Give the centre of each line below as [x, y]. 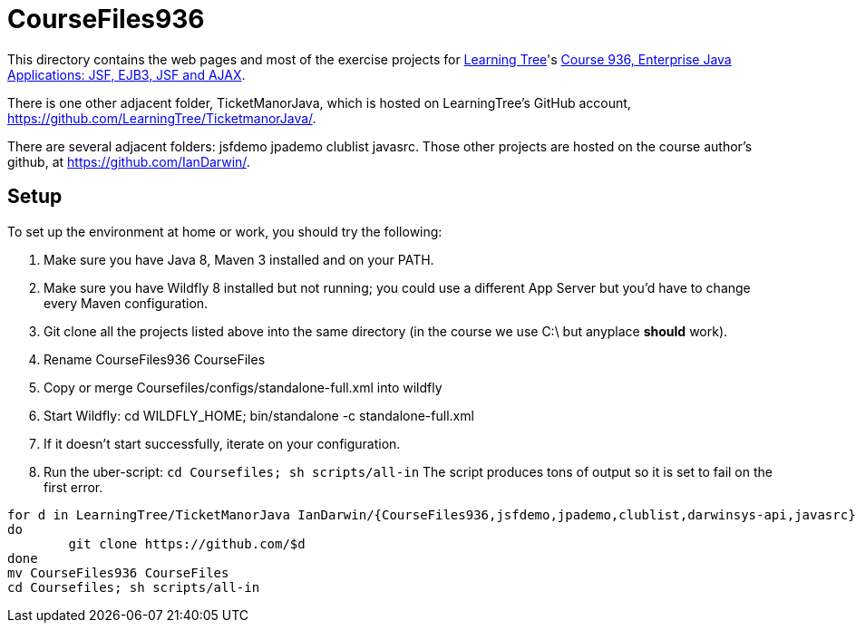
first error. [73, 487]
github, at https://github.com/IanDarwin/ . [129, 161]
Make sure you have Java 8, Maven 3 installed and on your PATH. [239, 259]
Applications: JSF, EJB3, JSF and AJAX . [126, 74]
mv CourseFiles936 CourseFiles [118, 572]
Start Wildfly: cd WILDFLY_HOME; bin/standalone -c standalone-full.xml [259, 415]
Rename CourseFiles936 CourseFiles [155, 359]
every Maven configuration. [126, 303]
